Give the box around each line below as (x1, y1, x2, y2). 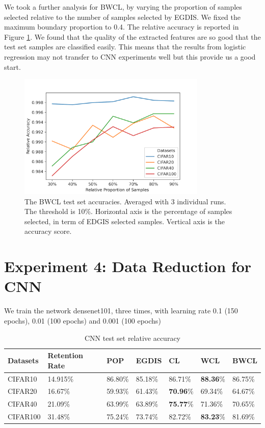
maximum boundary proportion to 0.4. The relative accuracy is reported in (4, 21, 239, 32)
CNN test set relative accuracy (84, 332, 181, 343)
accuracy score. (24, 226, 72, 236)
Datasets (8, 355, 39, 365)
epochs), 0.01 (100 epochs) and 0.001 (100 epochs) (4, 315, 161, 326)
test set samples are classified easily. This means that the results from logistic (4, 41, 246, 52)
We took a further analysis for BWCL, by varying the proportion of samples (4, 2, 242, 12)
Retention (47, 350, 83, 361)
